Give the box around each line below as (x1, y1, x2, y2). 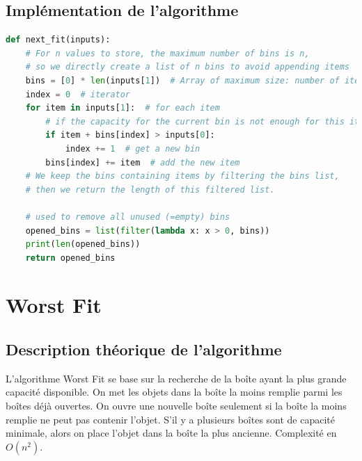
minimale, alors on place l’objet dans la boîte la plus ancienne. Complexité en (6, 426, 337, 440)
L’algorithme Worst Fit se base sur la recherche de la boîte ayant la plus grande (6, 371, 347, 385)
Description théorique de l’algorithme (6, 339, 282, 360)
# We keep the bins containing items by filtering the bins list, (25, 171, 340, 181)
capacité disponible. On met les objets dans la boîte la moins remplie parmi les (6, 385, 343, 399)
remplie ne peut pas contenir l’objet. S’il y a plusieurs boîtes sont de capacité (6, 412, 336, 426)
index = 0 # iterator (25, 89, 131, 99)
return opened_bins (25, 252, 116, 263)
